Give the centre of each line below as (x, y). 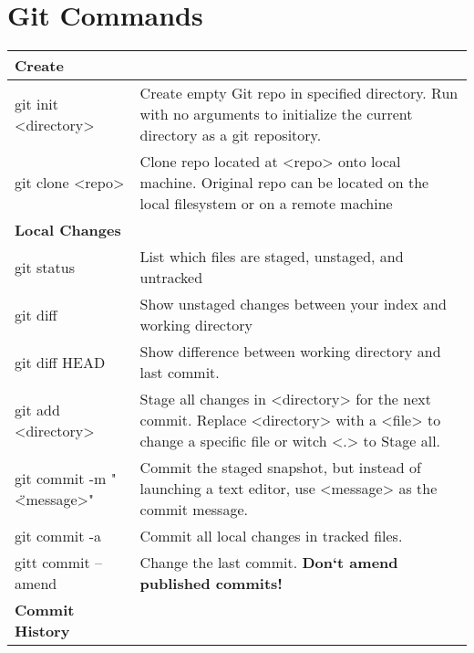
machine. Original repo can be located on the (284, 183)
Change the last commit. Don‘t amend (269, 563)
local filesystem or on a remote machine (266, 204)
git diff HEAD (60, 362)
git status (45, 267)
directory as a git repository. (231, 135)
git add (37, 409)
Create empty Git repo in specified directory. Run (299, 93)
